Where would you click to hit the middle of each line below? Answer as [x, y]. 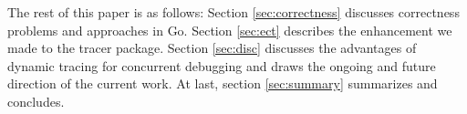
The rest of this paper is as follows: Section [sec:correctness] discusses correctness [233, 12]
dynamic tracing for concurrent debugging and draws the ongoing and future [222, 65]
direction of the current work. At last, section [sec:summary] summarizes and [223, 83]
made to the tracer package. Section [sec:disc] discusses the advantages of [212, 48]
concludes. [36, 101]
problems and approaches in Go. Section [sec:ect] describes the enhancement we [230, 30]
